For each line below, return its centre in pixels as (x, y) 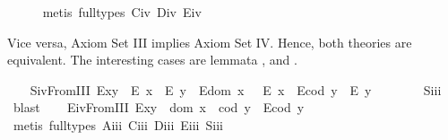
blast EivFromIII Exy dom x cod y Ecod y (159, 107)
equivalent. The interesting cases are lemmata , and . (152, 60)
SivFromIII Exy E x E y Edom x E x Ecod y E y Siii (236, 89)
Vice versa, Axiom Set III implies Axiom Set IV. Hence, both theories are (210, 42)
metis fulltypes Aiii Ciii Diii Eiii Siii (118, 124)
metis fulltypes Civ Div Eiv (122, 12)
